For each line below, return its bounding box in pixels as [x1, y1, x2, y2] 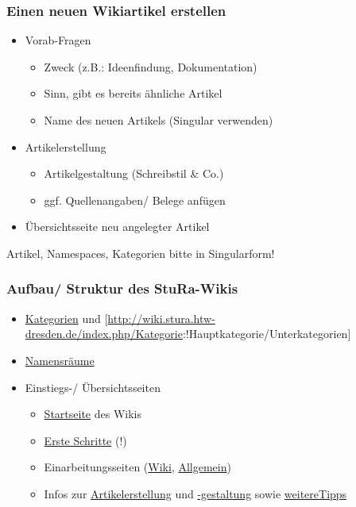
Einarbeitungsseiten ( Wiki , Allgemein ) [44, 459, 231, 475]
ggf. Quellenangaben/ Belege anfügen [44, 191, 226, 208]
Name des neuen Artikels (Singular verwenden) [44, 112, 273, 128]
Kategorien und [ [25, 309, 108, 326]
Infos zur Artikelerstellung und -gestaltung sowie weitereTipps [44, 485, 347, 501]
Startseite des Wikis [44, 405, 141, 422]
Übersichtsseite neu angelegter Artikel [25, 218, 210, 235]
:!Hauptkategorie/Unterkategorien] [182, 325, 351, 342]
